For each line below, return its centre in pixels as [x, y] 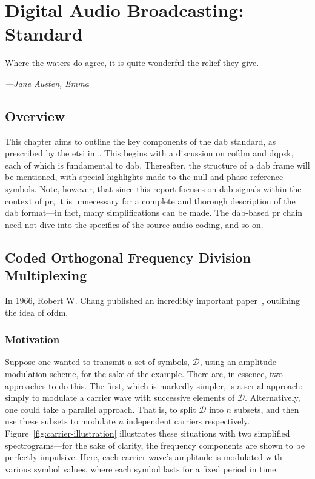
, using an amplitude [238, 362]
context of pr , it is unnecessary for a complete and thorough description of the [150, 200]
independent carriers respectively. [188, 421]
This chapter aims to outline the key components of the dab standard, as [141, 141]
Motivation [32, 339]
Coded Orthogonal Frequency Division [128, 257]
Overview [35, 116]
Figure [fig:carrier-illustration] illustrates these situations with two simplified [148, 433]
